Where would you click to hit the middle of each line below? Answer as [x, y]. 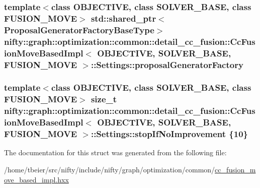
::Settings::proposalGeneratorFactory [167, 64]
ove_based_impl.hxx [36, 179]
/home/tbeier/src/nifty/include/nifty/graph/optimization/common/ [110, 169]
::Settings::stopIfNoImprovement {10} [169, 134]
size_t [104, 99]
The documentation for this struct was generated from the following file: [115, 152]
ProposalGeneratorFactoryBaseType [79, 29]
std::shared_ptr [123, 18]
